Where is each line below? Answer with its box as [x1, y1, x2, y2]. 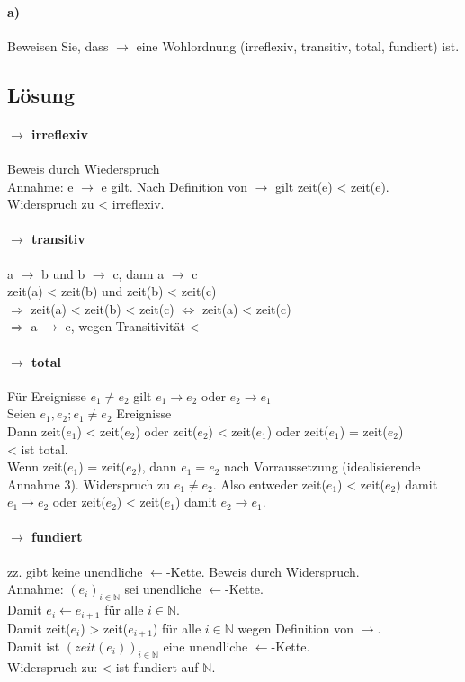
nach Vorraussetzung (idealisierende [224, 457, 421, 476]
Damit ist [7, 636, 60, 655]
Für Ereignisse [7, 386, 86, 405]
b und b [41, 264, 85, 283]
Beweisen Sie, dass [7, 36, 109, 55]
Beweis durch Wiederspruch [7, 158, 160, 177]
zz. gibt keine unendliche [7, 561, 143, 580]
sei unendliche [124, 579, 201, 598]
